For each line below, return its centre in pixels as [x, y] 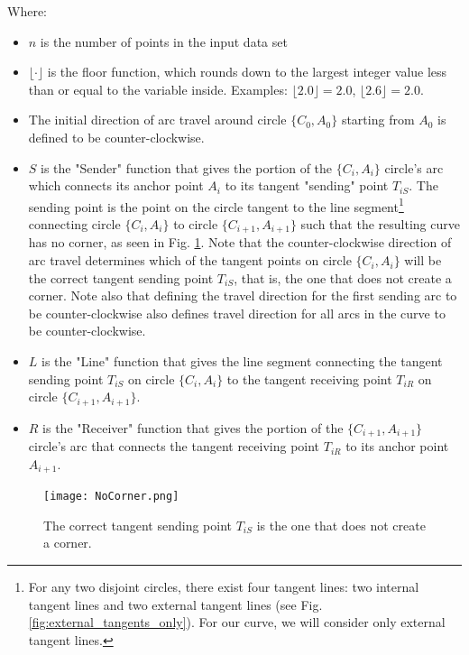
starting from [378, 120]
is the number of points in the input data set [164, 41]
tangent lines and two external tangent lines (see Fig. [175, 604]
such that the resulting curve [380, 224]
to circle [196, 224]
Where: [27, 11]
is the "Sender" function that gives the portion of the [187, 167]
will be [423, 260]
